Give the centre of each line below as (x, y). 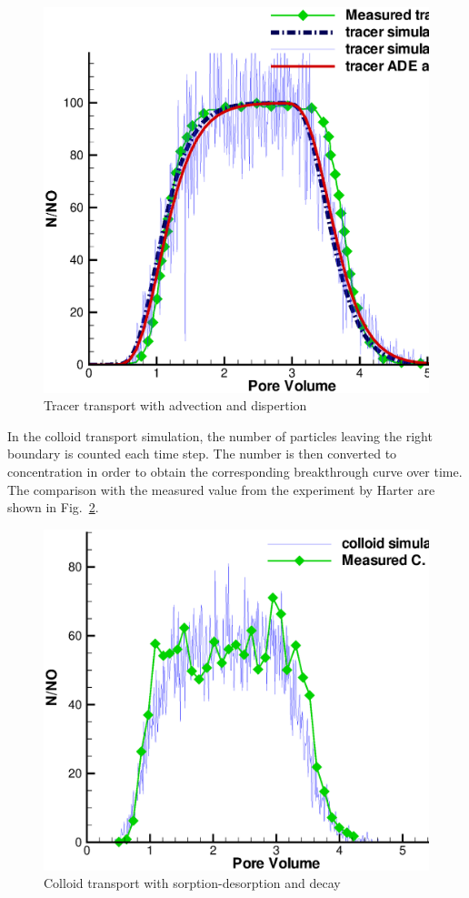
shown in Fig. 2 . (53, 507)
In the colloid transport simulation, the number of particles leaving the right (220, 435)
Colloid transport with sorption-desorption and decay (192, 883)
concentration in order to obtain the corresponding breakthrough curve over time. (235, 471)
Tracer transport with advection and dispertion (175, 405)
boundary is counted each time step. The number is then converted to (202, 454)
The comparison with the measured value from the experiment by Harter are (221, 489)
